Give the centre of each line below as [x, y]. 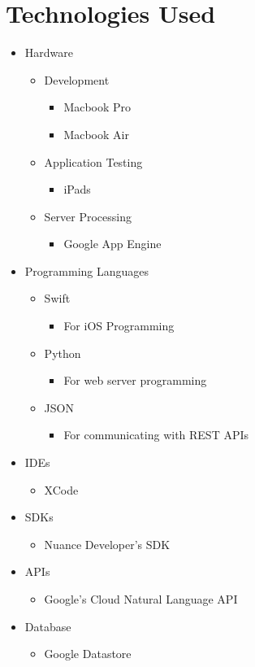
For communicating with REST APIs [156, 435]
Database [48, 626]
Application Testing [93, 161]
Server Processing [88, 216]
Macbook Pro [97, 107]
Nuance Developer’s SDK [107, 544]
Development [77, 79]
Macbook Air [96, 134]
